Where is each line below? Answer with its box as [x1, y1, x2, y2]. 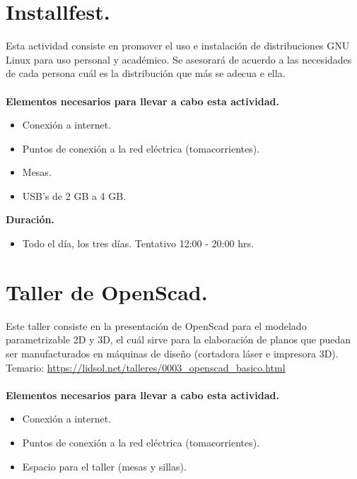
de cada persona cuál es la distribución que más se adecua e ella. [6, 66, 286, 81]
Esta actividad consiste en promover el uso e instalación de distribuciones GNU [6, 38, 350, 53]
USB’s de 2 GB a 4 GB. [22, 188, 127, 203]
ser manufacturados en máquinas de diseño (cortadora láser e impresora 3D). [6, 345, 339, 360]
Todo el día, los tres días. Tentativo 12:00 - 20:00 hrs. [22, 236, 254, 251]
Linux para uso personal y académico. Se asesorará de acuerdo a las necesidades [6, 52, 352, 66]
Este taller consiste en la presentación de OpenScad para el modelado [6, 318, 307, 333]
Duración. [6, 212, 54, 227]
